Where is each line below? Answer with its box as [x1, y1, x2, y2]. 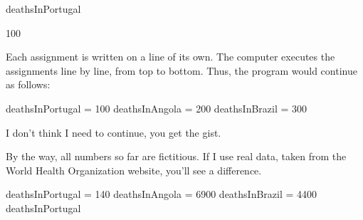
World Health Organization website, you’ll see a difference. [6, 162, 262, 177]
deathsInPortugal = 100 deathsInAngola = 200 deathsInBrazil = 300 [6, 100, 307, 115]
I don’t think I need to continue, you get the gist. [6, 125, 221, 140]
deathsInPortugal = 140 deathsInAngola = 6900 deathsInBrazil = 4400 [6, 187, 317, 201]
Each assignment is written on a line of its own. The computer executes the [6, 49, 335, 64]
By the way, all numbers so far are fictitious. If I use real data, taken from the [6, 149, 347, 164]
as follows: [6, 77, 51, 92]
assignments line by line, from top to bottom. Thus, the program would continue [6, 63, 357, 78]
